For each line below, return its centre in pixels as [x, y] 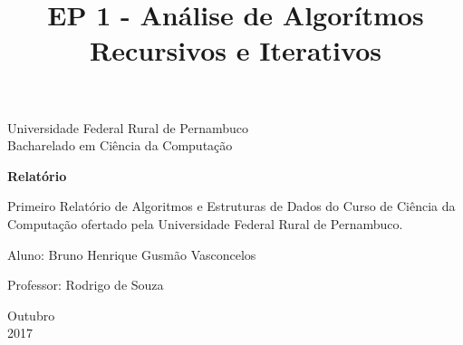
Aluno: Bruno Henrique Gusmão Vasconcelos [132, 254]
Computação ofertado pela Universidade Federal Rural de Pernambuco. [205, 223]
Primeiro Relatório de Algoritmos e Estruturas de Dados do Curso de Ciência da [231, 206]
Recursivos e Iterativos [236, 50]
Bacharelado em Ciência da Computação [120, 145]
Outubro [31, 315]
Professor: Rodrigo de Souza [86, 285]
